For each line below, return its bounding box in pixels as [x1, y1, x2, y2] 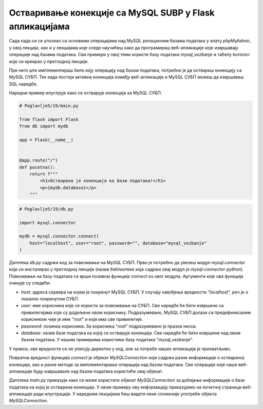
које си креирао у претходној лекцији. [9, 58, 89, 64]
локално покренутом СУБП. [21, 296, 79, 302]
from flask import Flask [19, 117, 79, 122]
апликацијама [9, 21, 70, 32]
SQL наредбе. [9, 81, 38, 87]
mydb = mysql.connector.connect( [19, 234, 99, 239]
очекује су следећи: [9, 280, 51, 286]
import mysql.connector [19, 220, 76, 225]
